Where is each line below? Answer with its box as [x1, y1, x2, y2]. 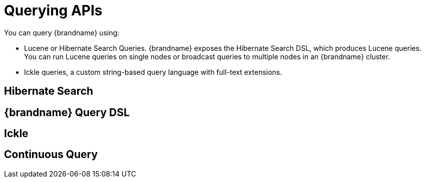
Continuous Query [4, 148, 98, 161]
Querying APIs [4, 2, 103, 19]
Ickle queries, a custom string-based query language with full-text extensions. [24, 67, 282, 76]
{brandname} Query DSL [4, 106, 130, 119]
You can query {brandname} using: [4, 28, 120, 37]
